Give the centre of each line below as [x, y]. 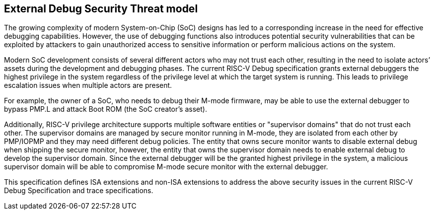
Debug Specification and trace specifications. [79, 191]
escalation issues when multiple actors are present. [88, 85]
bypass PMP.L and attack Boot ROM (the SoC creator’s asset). [106, 109]
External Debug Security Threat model [101, 9]
